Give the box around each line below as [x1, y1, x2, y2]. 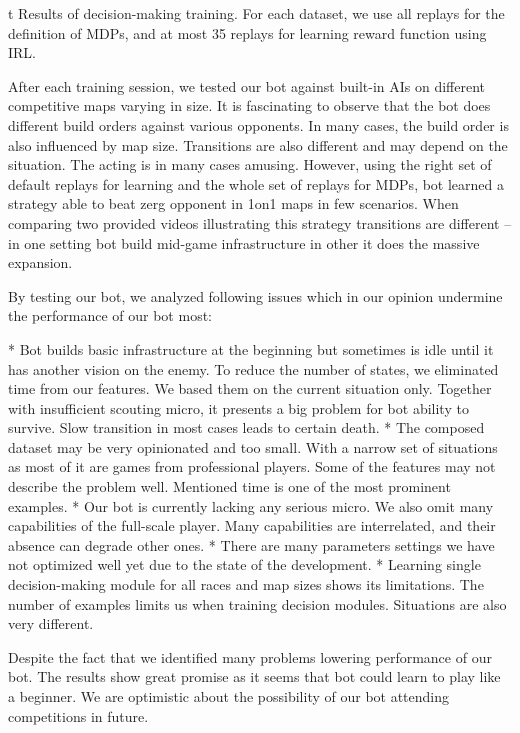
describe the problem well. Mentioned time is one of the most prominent [8, 476, 451, 497]
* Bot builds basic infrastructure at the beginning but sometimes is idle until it [8, 338, 494, 359]
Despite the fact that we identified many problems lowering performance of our [8, 646, 492, 667]
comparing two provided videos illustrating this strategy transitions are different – [8, 212, 512, 233]
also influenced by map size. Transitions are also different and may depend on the [8, 134, 508, 155]
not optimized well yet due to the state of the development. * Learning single [8, 554, 481, 575]
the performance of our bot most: [8, 305, 212, 326]
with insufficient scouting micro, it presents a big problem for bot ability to [8, 397, 469, 418]
